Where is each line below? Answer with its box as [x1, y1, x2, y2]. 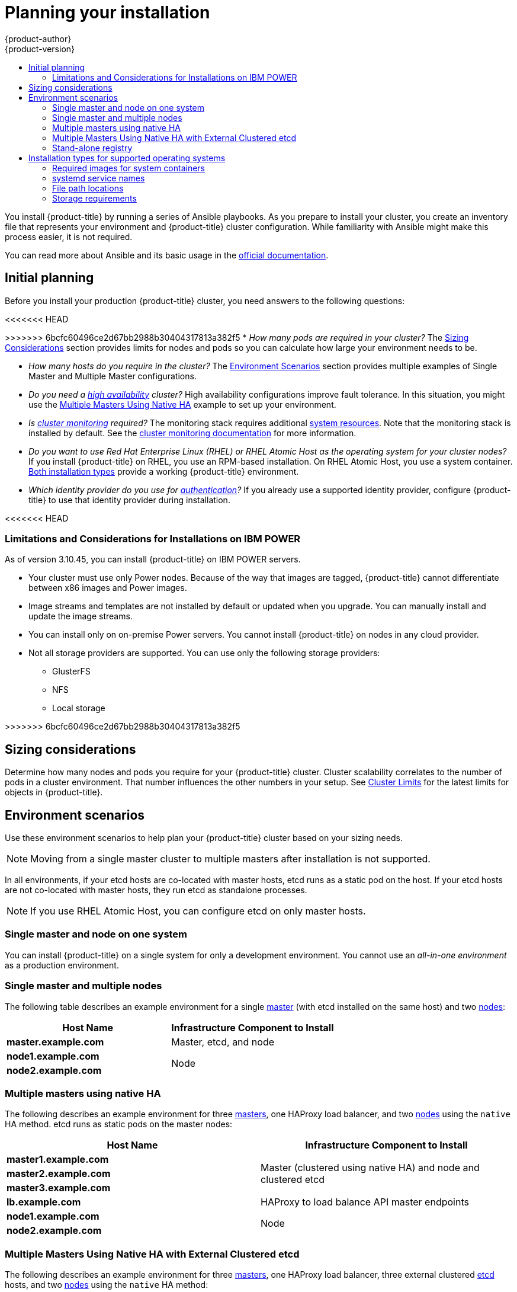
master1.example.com [7, 1153, 109, 1166]
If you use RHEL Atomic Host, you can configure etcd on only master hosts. [30, 905, 366, 917]
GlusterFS [52, 666, 91, 677]
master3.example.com [7, 1182, 111, 1194]
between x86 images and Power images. [28, 583, 187, 593]
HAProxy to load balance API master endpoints [261, 1196, 469, 1208]
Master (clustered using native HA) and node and [261, 1162, 480, 1174]
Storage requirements [52, 193, 137, 203]
